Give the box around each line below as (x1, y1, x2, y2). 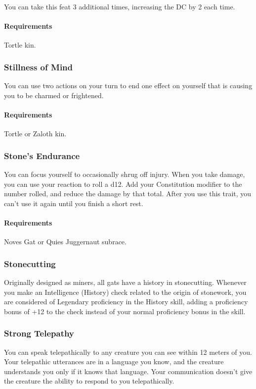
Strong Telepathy (4, 327, 74, 339)
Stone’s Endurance (4, 149, 80, 162)
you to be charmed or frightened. (4, 90, 104, 100)
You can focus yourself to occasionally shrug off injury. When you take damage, (4, 169, 245, 179)
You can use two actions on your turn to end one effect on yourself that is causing (4, 80, 253, 91)
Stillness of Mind (4, 60, 73, 73)
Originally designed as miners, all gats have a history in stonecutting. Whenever (4, 277, 247, 287)
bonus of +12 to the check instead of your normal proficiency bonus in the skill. (4, 306, 246, 316)
